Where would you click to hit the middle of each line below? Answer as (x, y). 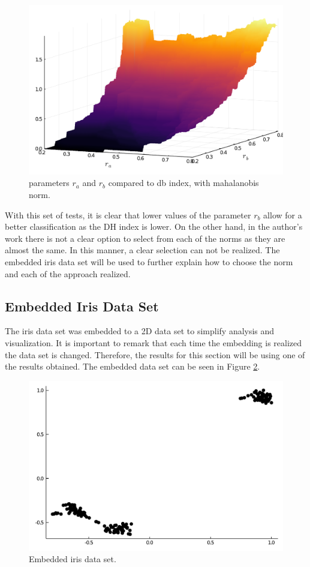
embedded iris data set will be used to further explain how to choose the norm (149, 261)
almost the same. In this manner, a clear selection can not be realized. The (142, 250)
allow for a (283, 214)
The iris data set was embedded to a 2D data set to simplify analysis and (140, 331)
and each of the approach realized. (68, 273)
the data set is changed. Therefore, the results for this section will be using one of (155, 354)
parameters (49, 183)
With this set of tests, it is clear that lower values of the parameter (128, 214)
